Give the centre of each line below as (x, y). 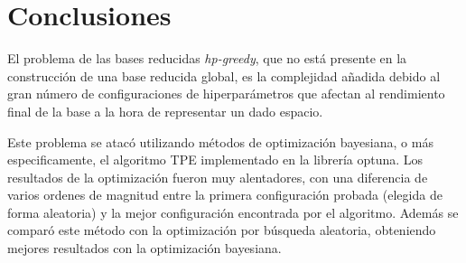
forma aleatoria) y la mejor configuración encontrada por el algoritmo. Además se (233, 212)
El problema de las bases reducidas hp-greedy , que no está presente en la (207, 58)
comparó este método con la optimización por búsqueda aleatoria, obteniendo (222, 230)
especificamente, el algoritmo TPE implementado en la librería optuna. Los (215, 160)
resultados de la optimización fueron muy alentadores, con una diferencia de (218, 177)
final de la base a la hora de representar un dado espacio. (165, 111)
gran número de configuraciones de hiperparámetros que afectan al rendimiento (226, 94)
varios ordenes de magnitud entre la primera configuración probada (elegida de (225, 195)
